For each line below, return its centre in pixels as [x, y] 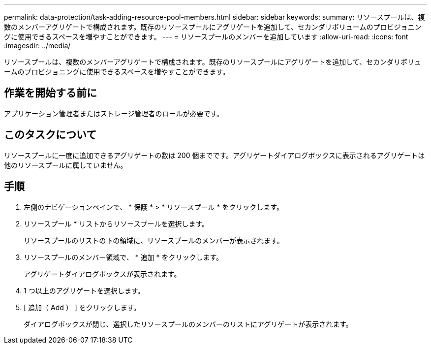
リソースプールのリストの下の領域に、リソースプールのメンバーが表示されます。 [154, 240]
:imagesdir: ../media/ [37, 46]
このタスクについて [50, 135]
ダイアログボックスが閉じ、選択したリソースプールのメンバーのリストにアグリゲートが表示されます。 [188, 324]
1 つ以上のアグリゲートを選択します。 [84, 290]
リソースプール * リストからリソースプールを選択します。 [116, 223]
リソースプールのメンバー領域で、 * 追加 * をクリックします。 [123, 257]
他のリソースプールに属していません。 [66, 165]
